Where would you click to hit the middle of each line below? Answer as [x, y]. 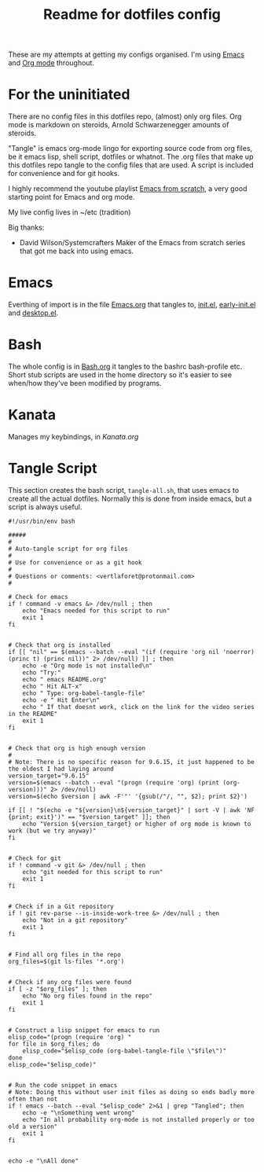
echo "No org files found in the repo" [88, 996]
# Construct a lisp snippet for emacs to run [84, 1030]
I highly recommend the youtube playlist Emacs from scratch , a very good [128, 189]
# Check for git [35, 858]
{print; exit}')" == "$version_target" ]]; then [89, 817]
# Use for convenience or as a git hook [75, 562]
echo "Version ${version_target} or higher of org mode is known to [137, 824]
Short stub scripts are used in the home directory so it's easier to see [120, 375]
